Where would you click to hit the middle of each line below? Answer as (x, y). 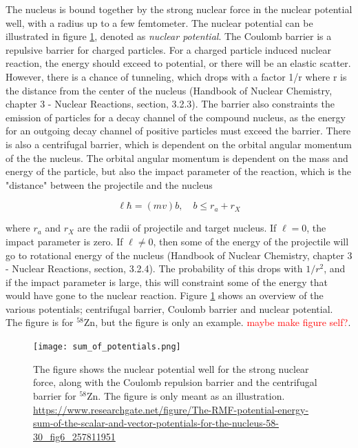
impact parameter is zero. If (64, 241)
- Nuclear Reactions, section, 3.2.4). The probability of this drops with (154, 268)
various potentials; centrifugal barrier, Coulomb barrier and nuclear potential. (169, 308)
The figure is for (40, 322)
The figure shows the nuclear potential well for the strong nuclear (171, 368)
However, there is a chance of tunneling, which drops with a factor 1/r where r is (176, 76)
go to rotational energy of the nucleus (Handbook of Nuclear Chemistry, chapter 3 (179, 255)
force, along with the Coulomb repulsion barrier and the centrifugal (175, 382)
